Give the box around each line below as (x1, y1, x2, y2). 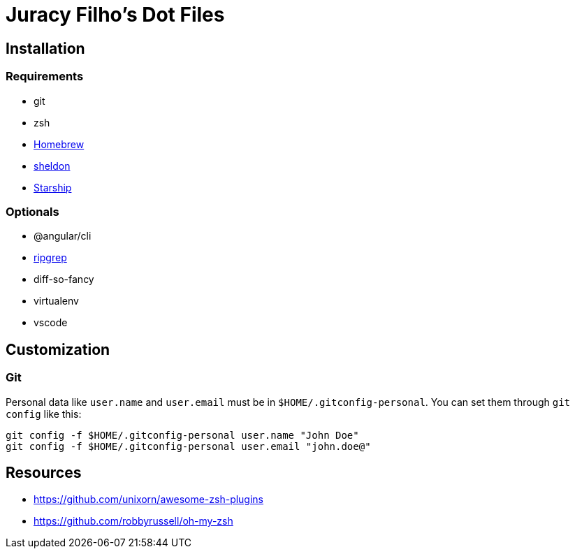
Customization (6, 340, 110, 358)
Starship (34, 181, 72, 194)
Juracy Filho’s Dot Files (6, 3, 225, 27)
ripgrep (34, 252, 67, 264)
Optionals (6, 204, 59, 219)
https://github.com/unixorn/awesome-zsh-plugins (34, 493, 264, 506)
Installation (6, 39, 85, 57)
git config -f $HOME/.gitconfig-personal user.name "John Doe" (6, 429, 359, 441)
